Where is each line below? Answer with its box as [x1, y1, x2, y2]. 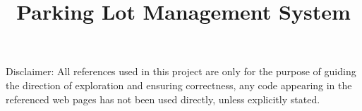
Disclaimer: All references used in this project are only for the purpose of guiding [6, 64, 356, 79]
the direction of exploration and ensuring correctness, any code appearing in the [6, 77, 352, 92]
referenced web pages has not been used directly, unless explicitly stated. [6, 91, 320, 106]
